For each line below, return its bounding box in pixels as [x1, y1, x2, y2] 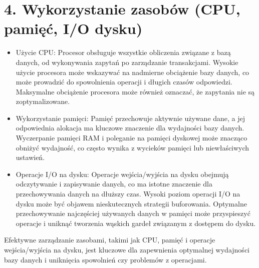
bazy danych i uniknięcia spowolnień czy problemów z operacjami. [4, 254, 207, 264]
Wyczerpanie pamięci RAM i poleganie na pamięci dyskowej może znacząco [16, 132, 247, 143]
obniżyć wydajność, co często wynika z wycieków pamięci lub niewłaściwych [16, 142, 249, 152]
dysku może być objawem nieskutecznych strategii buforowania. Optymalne [16, 198, 247, 208]
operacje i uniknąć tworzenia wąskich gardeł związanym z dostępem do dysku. [16, 217, 256, 228]
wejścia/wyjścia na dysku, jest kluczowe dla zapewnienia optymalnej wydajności [4, 244, 249, 254]
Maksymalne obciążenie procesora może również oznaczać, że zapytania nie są [16, 86, 255, 96]
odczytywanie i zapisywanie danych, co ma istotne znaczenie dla [16, 178, 212, 189]
